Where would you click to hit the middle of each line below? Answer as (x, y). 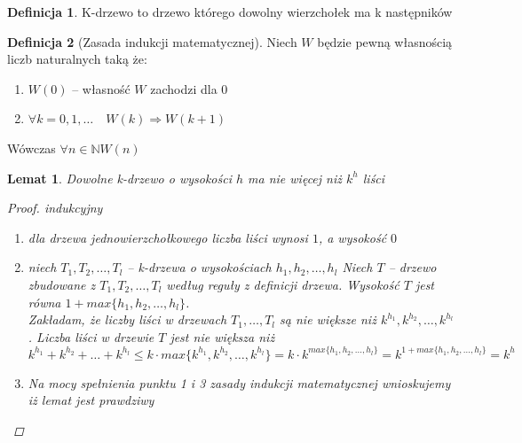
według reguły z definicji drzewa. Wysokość (283, 284)
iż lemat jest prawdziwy (91, 400)
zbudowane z (62, 284)
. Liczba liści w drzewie (91, 336)
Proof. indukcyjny (55, 208)
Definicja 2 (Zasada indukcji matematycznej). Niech (152, 41)
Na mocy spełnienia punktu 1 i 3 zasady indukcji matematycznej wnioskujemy (239, 382)
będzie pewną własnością (385, 41)
